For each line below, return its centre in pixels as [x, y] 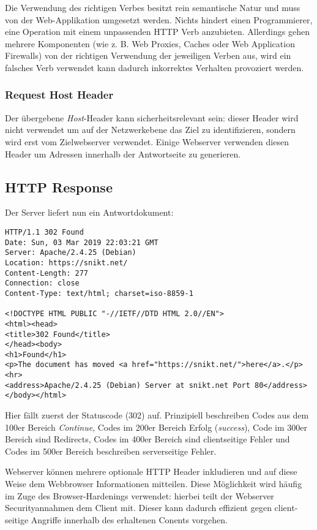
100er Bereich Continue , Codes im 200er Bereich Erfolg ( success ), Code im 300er [156, 427]
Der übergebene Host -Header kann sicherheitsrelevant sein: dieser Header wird [152, 117]
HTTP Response [59, 187]
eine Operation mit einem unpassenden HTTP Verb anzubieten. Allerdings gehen [157, 32]
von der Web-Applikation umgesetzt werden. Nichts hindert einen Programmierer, [159, 19]
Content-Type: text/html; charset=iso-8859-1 [99, 293]
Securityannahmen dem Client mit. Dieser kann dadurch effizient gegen [138, 508]
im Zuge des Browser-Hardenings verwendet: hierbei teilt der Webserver [140, 495]
